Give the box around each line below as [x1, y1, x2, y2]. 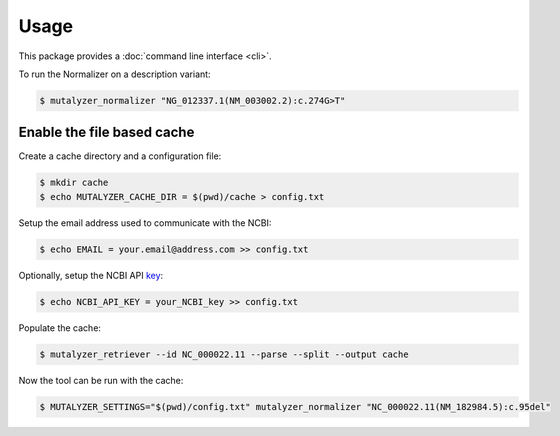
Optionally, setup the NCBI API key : [18, 269, 164, 281]
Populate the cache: [18, 321, 102, 334]
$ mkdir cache [39, 177, 109, 189]
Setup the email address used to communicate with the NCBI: [18, 216, 272, 229]
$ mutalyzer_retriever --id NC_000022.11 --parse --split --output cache [39, 348, 409, 360]
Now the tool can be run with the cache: [18, 374, 184, 386]
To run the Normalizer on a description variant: [18, 68, 211, 80]
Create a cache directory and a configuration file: [18, 150, 222, 162]
